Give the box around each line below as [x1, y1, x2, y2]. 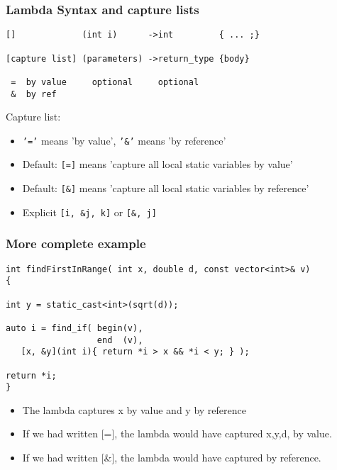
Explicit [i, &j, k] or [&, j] [22, 204, 157, 219]
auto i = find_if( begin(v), [6, 323, 143, 333]
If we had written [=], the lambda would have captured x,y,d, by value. [22, 426, 332, 441]
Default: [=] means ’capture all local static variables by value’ [22, 157, 293, 172]
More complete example [6, 235, 146, 252]
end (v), [96, 335, 143, 345]
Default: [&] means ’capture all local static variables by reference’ [22, 181, 309, 196]
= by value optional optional [11, 77, 199, 87]
